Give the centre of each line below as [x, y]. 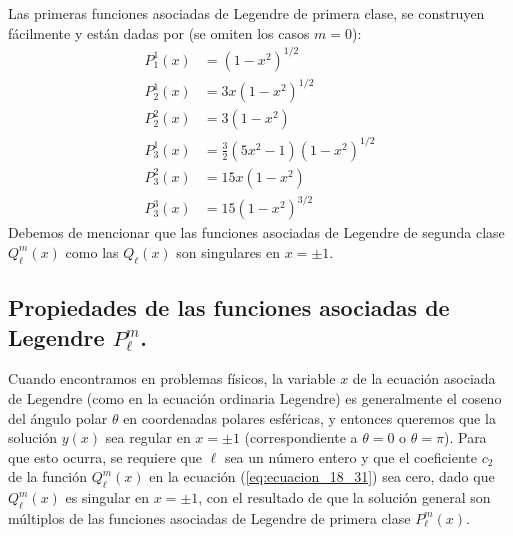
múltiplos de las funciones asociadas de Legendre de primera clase [209, 517]
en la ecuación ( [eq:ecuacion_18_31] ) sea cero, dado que [322, 476]
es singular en [107, 497]
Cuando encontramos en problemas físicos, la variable [172, 378]
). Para [465, 437]
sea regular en [148, 437]
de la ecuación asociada [424, 378]
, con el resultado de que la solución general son [344, 497]
